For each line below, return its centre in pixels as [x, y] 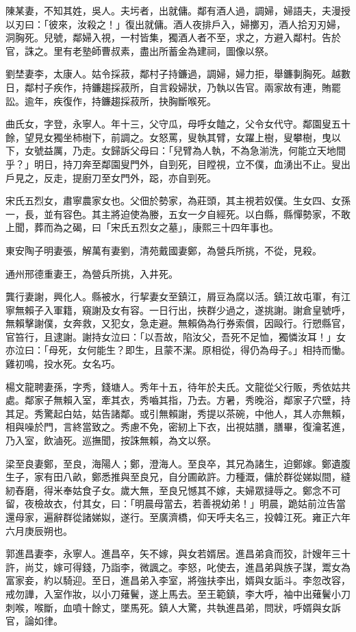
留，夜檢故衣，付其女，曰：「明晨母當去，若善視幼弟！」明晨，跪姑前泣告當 [176, 503]
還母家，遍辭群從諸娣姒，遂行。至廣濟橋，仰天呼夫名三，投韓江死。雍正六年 [178, 517]
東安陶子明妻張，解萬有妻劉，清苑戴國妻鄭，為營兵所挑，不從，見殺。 [164, 250]
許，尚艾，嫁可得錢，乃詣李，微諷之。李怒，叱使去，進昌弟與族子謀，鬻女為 [178, 567]
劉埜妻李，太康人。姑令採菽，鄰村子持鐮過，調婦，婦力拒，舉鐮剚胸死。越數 [178, 74]
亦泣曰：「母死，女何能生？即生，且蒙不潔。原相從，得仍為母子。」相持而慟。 [178, 350]
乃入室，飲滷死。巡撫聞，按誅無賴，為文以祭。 [111, 440]
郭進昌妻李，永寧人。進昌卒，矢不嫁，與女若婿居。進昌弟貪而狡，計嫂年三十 [178, 554]
